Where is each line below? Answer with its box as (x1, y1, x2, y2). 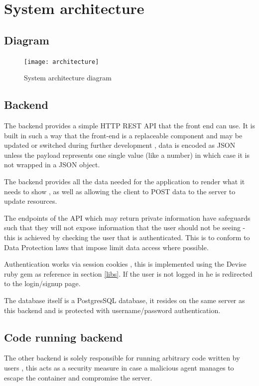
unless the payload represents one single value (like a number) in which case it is (4, 149, 250, 160)
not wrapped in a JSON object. (4, 159, 100, 170)
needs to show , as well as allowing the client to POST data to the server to (4, 186, 236, 196)
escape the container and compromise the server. (4, 372, 152, 383)
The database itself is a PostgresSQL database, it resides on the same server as (4, 295, 245, 305)
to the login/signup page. (4, 278, 81, 289)
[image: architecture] (24, 58, 99, 65)
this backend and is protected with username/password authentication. (4, 305, 221, 315)
